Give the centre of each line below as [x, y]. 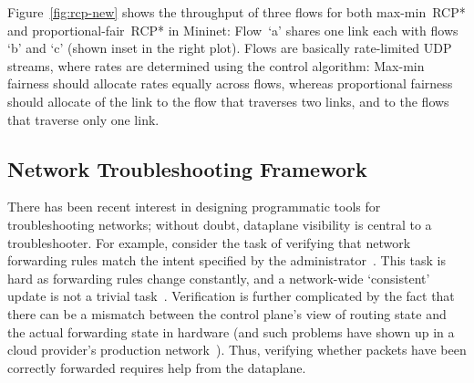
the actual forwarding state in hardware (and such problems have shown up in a [231, 331]
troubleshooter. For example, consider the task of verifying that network [209, 242]
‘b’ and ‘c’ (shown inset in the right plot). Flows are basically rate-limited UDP [230, 48]
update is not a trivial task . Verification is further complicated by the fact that [231, 296]
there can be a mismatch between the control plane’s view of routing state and [227, 313]
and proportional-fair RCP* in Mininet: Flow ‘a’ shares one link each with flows [233, 30]
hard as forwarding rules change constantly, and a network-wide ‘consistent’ [219, 278]
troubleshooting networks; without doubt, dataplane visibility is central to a [220, 224]
